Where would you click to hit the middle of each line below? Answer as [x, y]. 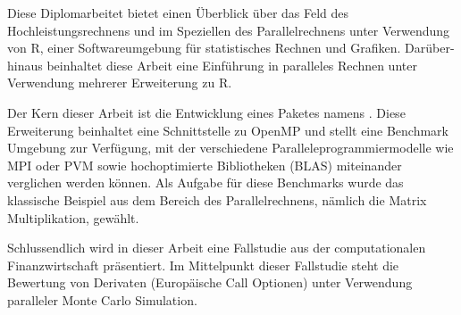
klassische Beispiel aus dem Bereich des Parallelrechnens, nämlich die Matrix [217, 199]
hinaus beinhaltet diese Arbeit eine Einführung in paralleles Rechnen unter [212, 65]
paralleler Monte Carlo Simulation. [102, 299]
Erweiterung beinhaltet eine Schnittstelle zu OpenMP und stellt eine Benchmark [228, 130]
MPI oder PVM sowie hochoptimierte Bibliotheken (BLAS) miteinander [205, 165]
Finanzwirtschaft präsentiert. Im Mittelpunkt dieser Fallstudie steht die [203, 265]
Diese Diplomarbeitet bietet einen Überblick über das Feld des [178, 12]
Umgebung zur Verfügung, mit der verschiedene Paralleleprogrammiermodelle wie [230, 148]
